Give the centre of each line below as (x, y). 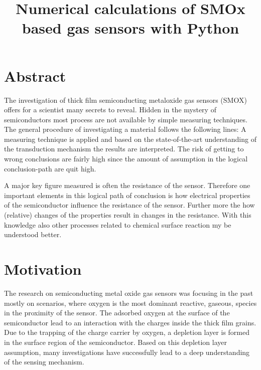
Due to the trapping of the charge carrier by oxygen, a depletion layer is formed (127, 332)
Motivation (43, 269)
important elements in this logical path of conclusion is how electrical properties (127, 195)
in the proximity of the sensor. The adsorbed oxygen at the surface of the (117, 313)
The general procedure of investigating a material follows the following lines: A (125, 129)
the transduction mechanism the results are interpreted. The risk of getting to (124, 149)
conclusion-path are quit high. (50, 168)
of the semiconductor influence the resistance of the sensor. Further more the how (129, 205)
